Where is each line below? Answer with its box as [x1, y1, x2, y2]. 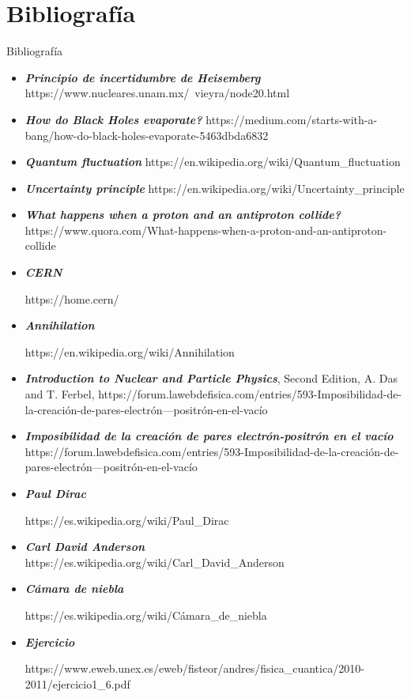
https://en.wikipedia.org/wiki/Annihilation [25, 343, 235, 360]
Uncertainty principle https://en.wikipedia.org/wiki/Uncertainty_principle [25, 179, 405, 196]
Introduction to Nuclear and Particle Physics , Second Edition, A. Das [25, 370, 398, 387]
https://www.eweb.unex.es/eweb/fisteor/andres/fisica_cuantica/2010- [25, 660, 364, 677]
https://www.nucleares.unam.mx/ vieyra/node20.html [25, 85, 290, 101]
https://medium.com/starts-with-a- [205, 111, 378, 127]
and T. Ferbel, [25, 386, 95, 402]
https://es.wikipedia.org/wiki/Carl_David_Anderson [25, 553, 285, 570]
